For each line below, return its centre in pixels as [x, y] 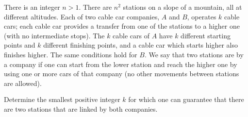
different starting [206, 35]
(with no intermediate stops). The [54, 35]
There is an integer [32, 7]
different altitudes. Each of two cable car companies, [82, 16]
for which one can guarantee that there [186, 99]
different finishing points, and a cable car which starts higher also [141, 45]
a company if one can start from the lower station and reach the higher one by [121, 64]
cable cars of [131, 35]
